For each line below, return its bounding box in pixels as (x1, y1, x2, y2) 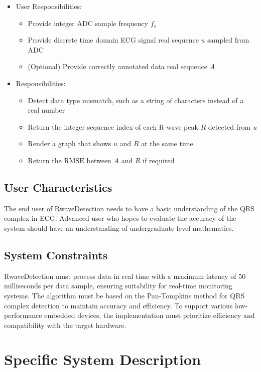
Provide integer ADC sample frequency (28, 18, 148, 28)
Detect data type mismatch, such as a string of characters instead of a (28, 95, 244, 105)
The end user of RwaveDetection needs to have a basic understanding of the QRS (4, 203, 255, 213)
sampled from (207, 35, 249, 45)
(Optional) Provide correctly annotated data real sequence (28, 61, 208, 72)
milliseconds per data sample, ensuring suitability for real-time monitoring (4, 280, 232, 291)
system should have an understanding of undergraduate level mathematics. (4, 222, 234, 233)
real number (28, 105, 65, 115)
